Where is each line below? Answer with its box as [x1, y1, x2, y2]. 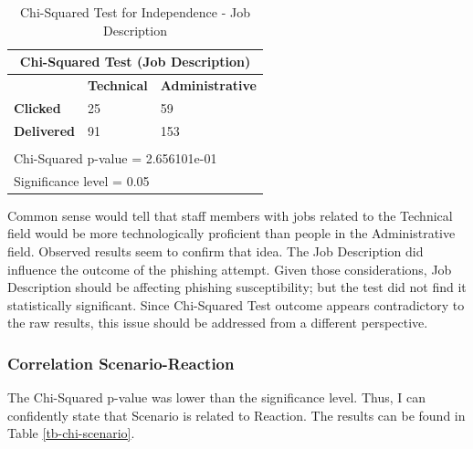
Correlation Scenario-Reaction [7, 351, 235, 374]
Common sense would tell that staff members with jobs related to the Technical [7, 205, 453, 224]
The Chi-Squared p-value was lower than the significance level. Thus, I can [7, 388, 426, 407]
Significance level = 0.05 [14, 171, 150, 190]
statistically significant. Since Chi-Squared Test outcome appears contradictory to [7, 295, 465, 314]
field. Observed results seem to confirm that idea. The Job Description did [7, 241, 424, 260]
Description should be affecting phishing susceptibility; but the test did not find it [7, 277, 467, 297]
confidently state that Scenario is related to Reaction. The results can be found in [7, 405, 466, 424]
